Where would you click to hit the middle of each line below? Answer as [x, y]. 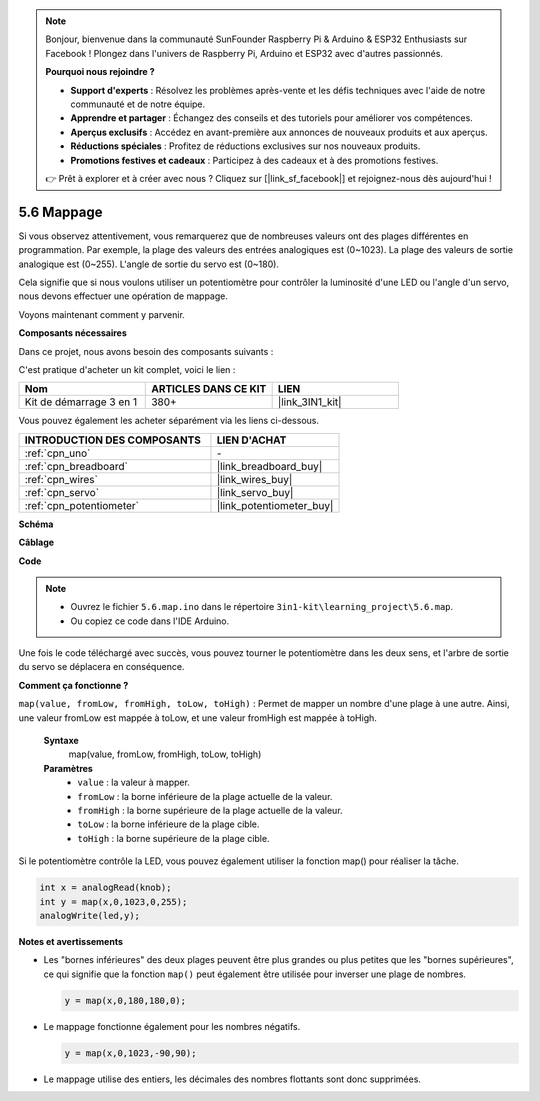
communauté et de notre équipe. [138, 104]
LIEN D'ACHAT [251, 440]
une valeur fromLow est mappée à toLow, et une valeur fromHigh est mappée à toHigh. [197, 717]
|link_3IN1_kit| [309, 402]
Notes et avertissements [71, 941]
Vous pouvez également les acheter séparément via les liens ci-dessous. [169, 421]
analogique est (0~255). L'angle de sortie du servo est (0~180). [149, 264]
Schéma [36, 524]
